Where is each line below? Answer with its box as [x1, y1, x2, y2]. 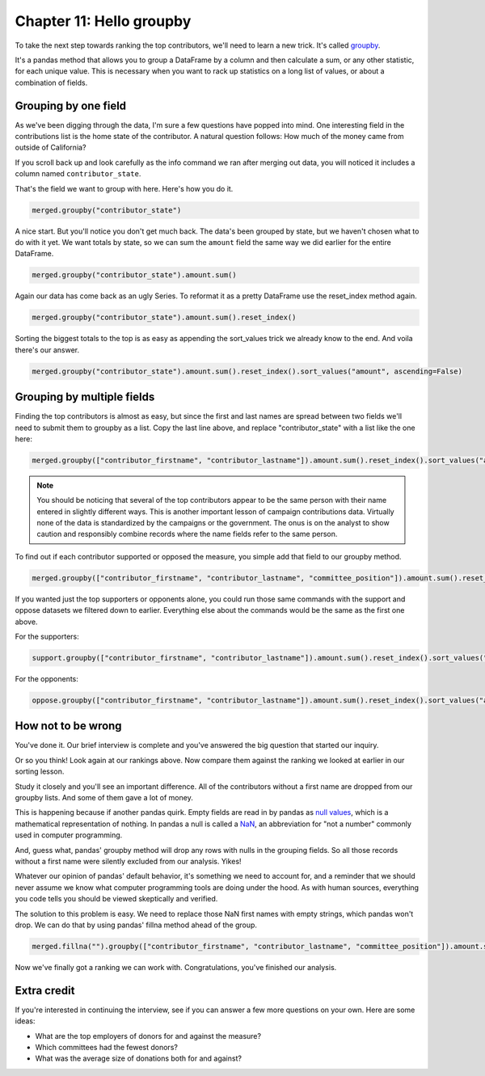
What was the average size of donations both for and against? [35, 1053, 242, 1063]
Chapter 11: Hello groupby [15, 12, 192, 30]
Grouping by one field [15, 99, 127, 112]
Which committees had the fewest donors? [35, 1042, 178, 1052]
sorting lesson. [15, 766, 65, 776]
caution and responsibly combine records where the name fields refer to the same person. [36, 530, 338, 539]
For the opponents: [15, 673, 78, 683]
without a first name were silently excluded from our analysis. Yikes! [15, 856, 242, 866]
